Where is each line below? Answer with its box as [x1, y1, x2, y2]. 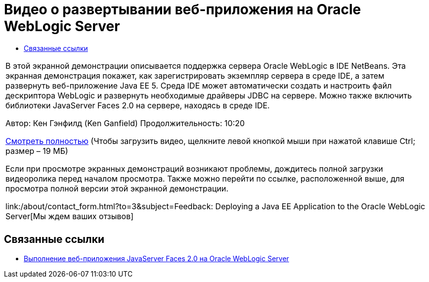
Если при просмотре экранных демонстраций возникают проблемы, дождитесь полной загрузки [5, 163, 384, 174]
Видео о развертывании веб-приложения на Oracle [4, 1, 361, 18]
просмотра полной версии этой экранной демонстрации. [5, 183, 229, 193]
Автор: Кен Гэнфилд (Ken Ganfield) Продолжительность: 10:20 [5, 118, 245, 128]
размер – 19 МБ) [5, 145, 68, 156]
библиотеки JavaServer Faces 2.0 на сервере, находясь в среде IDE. [5, 100, 270, 110]
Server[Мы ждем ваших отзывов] [5, 211, 134, 221]
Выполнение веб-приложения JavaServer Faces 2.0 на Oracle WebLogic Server [24, 254, 289, 263]
